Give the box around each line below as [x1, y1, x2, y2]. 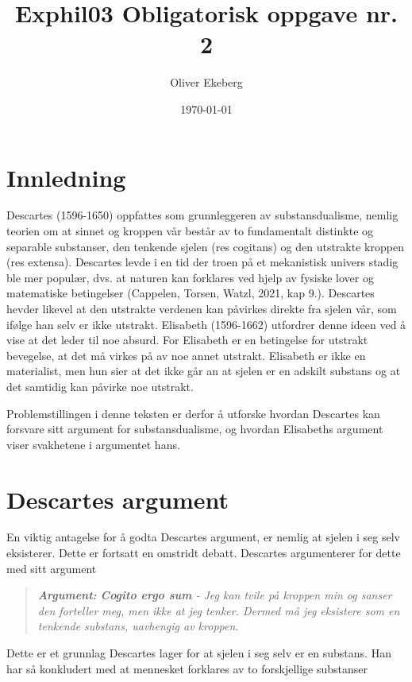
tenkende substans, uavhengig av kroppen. [37, 618, 239, 634]
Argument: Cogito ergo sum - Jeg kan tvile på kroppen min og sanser [37, 587, 392, 603]
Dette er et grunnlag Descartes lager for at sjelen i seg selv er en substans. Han [6, 645, 391, 661]
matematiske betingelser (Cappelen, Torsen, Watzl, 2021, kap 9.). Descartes [6, 285, 375, 301]
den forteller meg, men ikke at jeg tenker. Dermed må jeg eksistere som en [37, 602, 400, 618]
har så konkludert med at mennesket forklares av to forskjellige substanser [6, 660, 368, 676]
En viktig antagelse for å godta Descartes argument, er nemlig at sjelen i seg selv [6, 529, 401, 545]
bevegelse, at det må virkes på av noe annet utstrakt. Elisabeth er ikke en [6, 347, 366, 363]
